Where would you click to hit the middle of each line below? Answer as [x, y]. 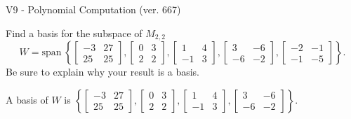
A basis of [27, 99]
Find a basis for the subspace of [74, 33]
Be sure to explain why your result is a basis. [103, 72]
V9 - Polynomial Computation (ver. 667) [93, 9]
